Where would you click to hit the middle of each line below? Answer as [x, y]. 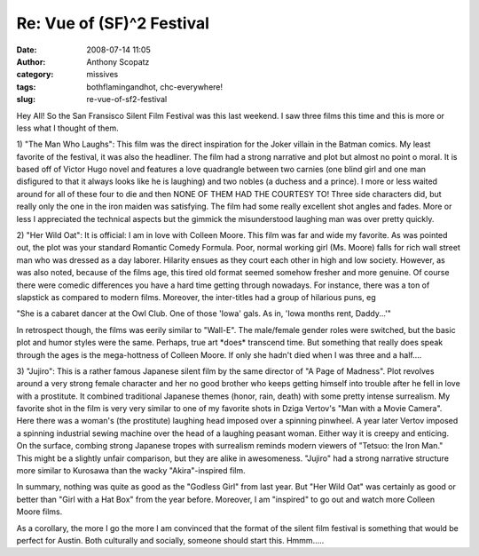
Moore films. [39, 512]
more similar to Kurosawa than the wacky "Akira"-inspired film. [131, 471]
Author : [31, 61]
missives [102, 75]
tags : [26, 87]
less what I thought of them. [67, 128]
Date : [27, 50]
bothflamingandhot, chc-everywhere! [155, 87]
